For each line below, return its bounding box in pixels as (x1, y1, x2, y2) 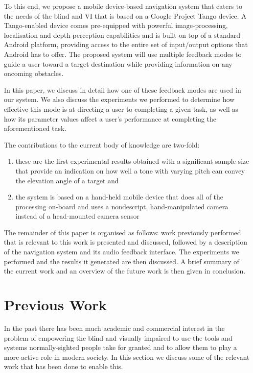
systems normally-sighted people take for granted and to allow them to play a (4, 342, 237, 352)
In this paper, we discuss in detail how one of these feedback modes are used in (4, 84, 241, 95)
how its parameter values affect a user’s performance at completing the (4, 113, 217, 124)
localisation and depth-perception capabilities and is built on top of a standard (4, 29, 241, 40)
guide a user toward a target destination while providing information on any (4, 58, 232, 69)
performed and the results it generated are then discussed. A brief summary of (4, 256, 239, 266)
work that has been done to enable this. (4, 361, 123, 372)
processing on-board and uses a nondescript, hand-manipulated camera (15, 201, 229, 211)
